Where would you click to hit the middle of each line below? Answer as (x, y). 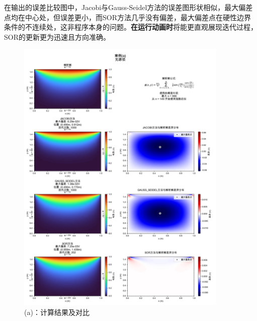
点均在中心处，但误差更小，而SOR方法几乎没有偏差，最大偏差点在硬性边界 (127, 17)
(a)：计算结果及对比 (57, 312)
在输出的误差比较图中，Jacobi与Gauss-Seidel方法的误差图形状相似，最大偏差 (128, 7)
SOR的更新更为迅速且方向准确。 (57, 36)
